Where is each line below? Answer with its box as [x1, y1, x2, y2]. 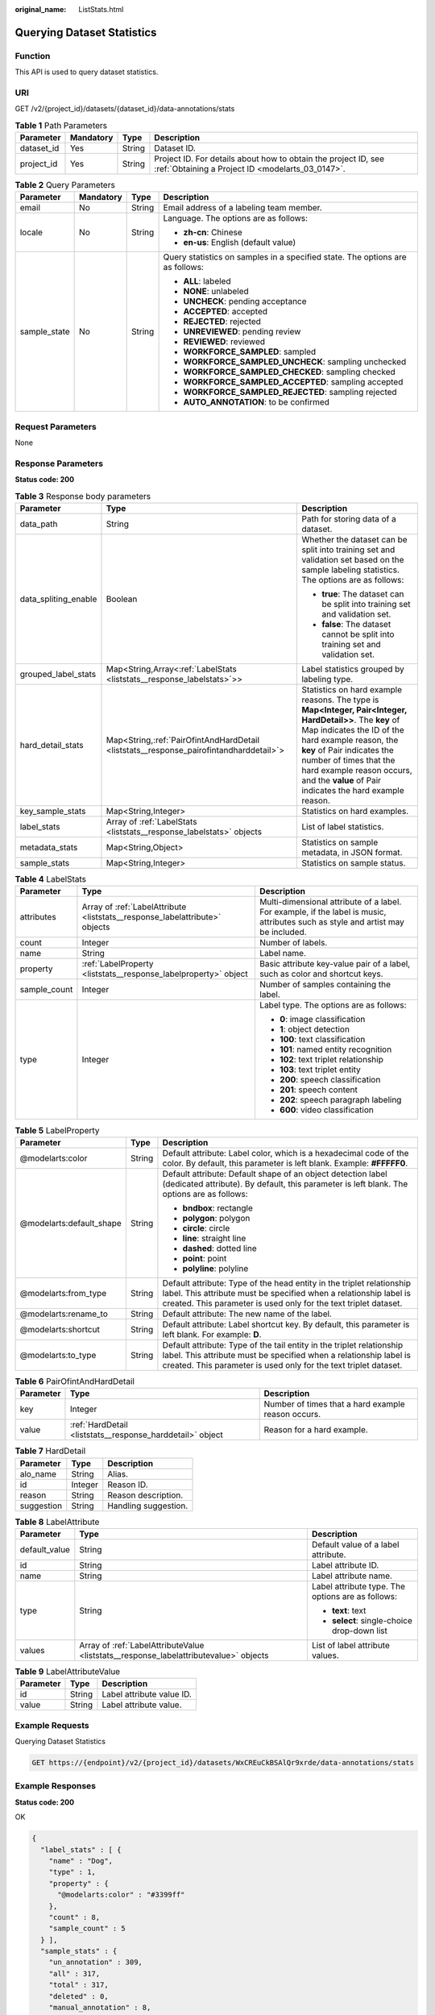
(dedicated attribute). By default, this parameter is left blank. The [162, 1178, 408, 1189]
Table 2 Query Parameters [14, 180, 116, 191]
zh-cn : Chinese [183, 226, 242, 238]
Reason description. [107, 1489, 184, 1501]
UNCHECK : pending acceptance [183, 296, 307, 307]
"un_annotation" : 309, [48, 1958, 143, 1967]
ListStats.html [78, 5, 124, 14]
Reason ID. [107, 1479, 148, 1490]
